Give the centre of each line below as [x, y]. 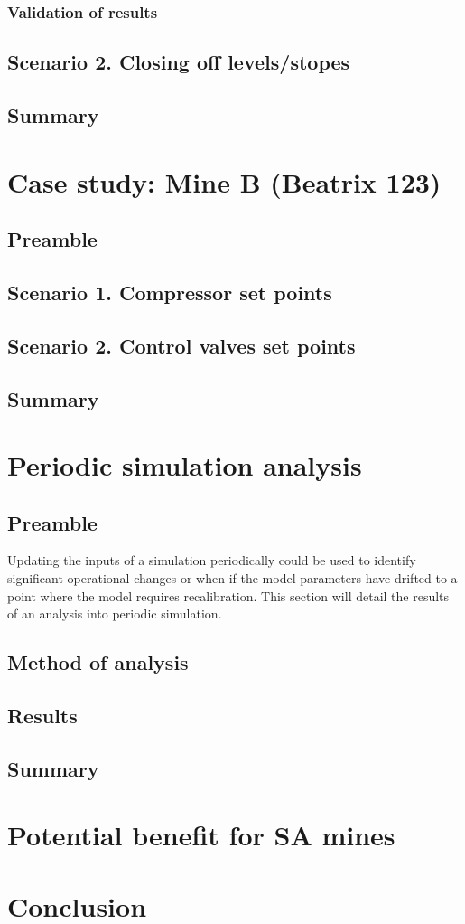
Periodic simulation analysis [185, 465]
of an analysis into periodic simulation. [115, 613]
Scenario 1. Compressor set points [170, 292]
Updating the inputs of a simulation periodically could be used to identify [212, 560]
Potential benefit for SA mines [201, 835]
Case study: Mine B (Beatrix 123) [224, 181]
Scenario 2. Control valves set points [181, 345]
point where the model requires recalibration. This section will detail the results [228, 595]
